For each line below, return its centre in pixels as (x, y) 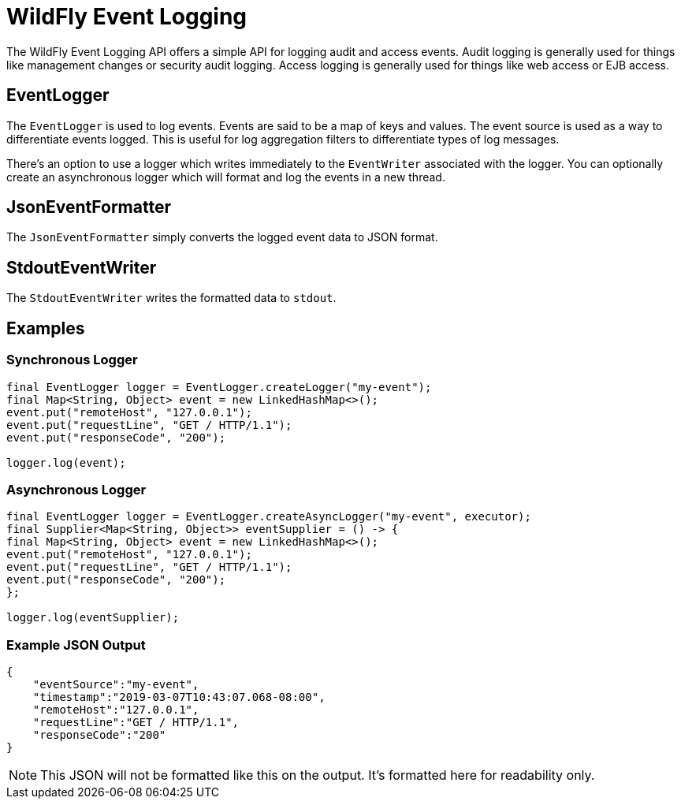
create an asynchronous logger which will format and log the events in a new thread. (226, 177)
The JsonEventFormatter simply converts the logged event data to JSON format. (222, 237)
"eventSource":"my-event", (116, 684)
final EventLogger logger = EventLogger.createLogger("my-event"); (219, 387)
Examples (46, 328)
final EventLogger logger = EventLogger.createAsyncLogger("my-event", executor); (269, 517)
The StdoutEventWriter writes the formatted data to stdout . (171, 298)
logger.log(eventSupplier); (93, 618)
